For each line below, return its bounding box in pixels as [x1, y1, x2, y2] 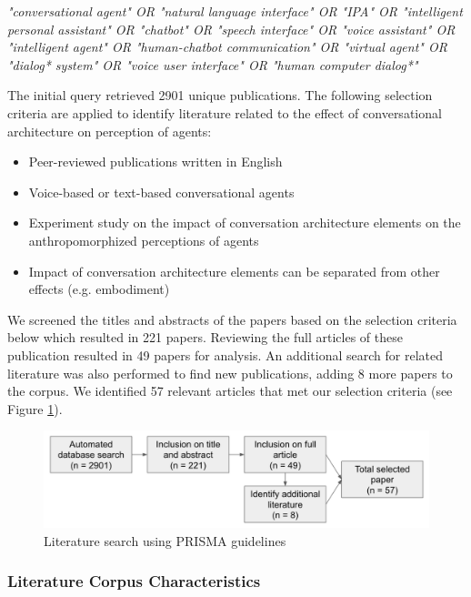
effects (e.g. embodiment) [28, 279, 170, 298]
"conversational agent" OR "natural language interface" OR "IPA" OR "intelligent [7, 2, 463, 20]
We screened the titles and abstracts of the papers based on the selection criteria [7, 309, 457, 329]
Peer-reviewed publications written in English [28, 152, 283, 171]
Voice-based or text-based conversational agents [28, 182, 295, 201]
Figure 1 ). [7, 399, 63, 418]
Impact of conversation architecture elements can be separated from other [28, 261, 440, 280]
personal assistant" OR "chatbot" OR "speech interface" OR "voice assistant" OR [7, 19, 456, 38]
